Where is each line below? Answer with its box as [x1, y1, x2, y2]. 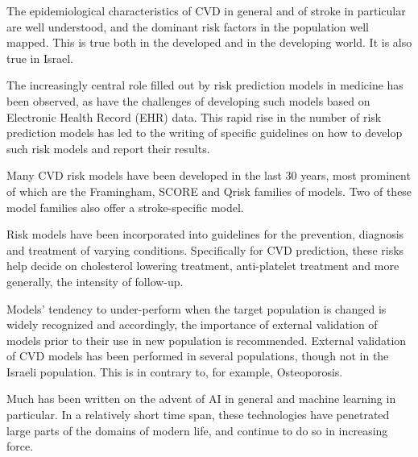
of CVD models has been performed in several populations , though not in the [6, 347, 389, 364]
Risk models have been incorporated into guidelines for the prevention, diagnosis [6, 226, 404, 243]
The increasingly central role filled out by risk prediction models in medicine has [6, 77, 404, 93]
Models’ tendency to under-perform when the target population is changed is [6, 300, 387, 317]
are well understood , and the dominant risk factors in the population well [6, 18, 370, 35]
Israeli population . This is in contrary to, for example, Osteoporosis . [6, 363, 343, 380]
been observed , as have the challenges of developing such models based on [6, 92, 370, 109]
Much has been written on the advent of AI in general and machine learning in [6, 390, 396, 407]
